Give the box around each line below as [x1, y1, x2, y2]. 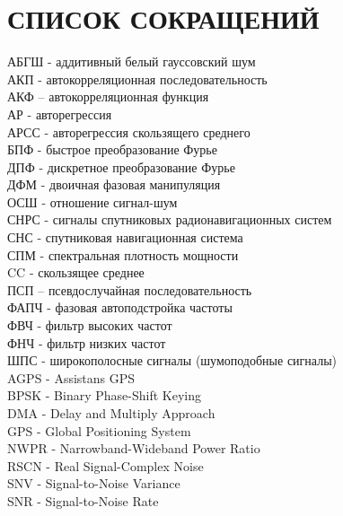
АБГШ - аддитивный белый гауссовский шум [7, 52, 256, 71]
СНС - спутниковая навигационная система [7, 228, 243, 247]
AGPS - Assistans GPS [7, 368, 136, 387]
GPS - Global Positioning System [7, 421, 191, 440]
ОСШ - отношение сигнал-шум [7, 192, 178, 211]
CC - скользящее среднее [7, 263, 145, 282]
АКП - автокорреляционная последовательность [7, 69, 268, 88]
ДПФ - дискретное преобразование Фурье [7, 157, 235, 176]
